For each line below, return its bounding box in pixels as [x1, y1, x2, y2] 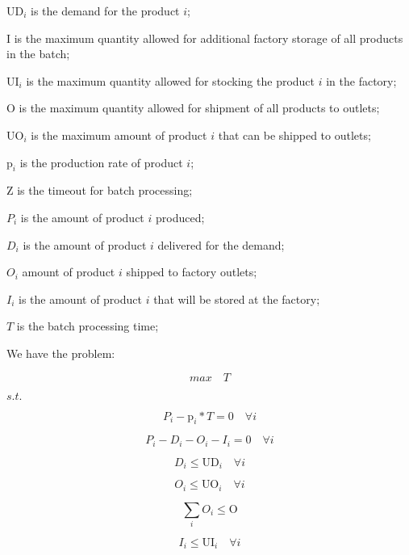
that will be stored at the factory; [153, 290, 320, 307]
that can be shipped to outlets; [218, 126, 371, 143]
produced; [155, 208, 205, 225]
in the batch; [6, 45, 70, 62]
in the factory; [326, 72, 397, 89]
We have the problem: [6, 344, 115, 361]
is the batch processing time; [16, 317, 159, 334]
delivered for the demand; [157, 236, 285, 253]
